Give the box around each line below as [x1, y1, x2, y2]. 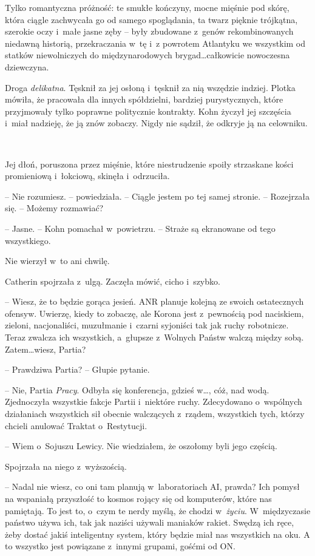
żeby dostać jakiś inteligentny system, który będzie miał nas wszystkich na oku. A [5, 527, 310, 540]
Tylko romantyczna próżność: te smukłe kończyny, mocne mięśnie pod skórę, [5, 1, 290, 13]
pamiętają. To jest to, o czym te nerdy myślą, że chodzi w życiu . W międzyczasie [5, 504, 311, 517]
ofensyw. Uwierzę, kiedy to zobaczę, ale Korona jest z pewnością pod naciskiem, [5, 307, 304, 319]
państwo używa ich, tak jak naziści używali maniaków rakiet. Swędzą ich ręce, [5, 516, 294, 529]
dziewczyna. [5, 60, 49, 73]
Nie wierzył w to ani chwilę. [5, 254, 110, 267]
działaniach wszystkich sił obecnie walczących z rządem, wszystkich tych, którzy [5, 407, 305, 420]
